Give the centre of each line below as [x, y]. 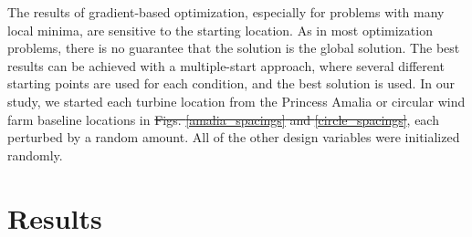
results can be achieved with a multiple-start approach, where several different [226, 65]
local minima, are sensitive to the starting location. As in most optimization [220, 30]
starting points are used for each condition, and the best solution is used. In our [231, 83]
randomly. [35, 155]
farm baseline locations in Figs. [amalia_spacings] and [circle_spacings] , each [223, 119]
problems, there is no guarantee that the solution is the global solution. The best [234, 48]
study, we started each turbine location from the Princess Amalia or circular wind [236, 101]
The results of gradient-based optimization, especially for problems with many [226, 12]
